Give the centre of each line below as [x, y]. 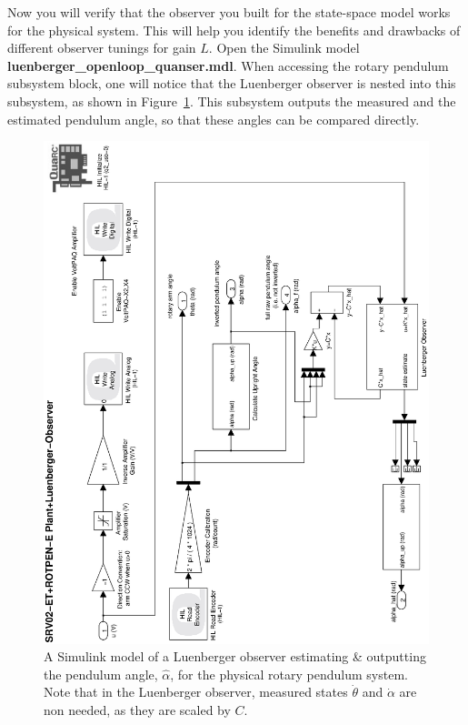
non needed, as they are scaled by [137, 709]
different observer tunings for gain [102, 48]
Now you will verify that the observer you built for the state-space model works [229, 12]
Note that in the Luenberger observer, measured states [196, 692]
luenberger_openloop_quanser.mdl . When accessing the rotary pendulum [228, 65]
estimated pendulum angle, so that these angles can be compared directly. [214, 119]
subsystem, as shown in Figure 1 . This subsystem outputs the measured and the [232, 101]
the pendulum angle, [101, 674]
